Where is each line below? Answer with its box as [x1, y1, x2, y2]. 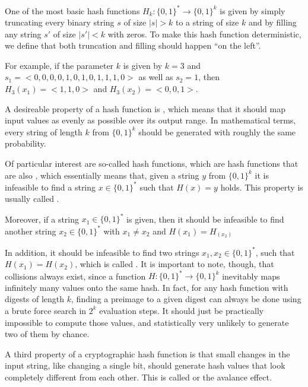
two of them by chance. [5, 328, 90, 340]
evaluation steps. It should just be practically [99, 304, 264, 316]
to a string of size [175, 16, 239, 28]
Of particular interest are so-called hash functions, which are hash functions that [5, 157, 299, 170]
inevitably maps [222, 269, 280, 282]
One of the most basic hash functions [5, 4, 140, 17]
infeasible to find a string [5, 180, 96, 193]
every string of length [5, 125, 82, 138]
